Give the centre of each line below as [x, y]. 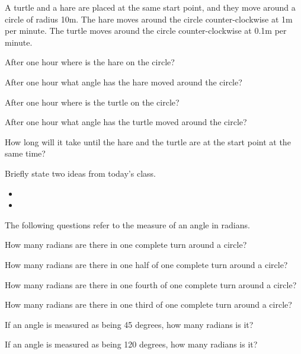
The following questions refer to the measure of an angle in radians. [127, 224]
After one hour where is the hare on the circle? [90, 62]
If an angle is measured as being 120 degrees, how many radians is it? [131, 344]
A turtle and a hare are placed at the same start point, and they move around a [150, 7]
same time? [25, 153]
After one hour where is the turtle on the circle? [92, 102]
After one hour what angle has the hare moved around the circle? [124, 82]
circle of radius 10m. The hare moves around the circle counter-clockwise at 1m [149, 19]
